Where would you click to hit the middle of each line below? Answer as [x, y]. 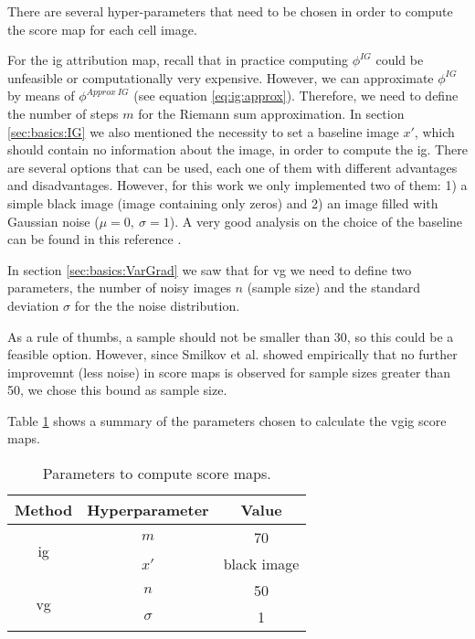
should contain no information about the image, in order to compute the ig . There [237, 149]
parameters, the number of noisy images [119, 288]
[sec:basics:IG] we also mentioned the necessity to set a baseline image [203, 131]
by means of [41, 96]
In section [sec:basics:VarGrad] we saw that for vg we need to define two [210, 269]
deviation [33, 305]
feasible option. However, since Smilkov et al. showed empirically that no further [232, 354]
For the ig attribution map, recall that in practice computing [178, 60]
